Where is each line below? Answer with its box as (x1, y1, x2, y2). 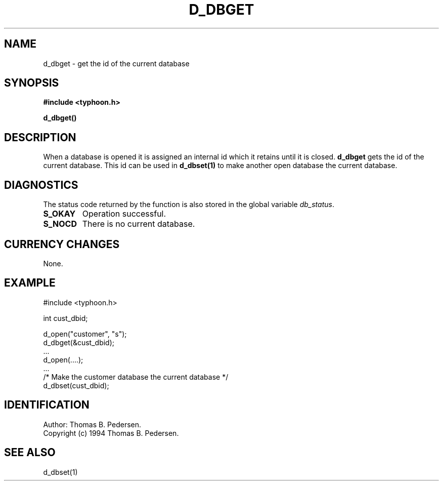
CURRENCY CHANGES (4, 237, 120, 251)
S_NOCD (43, 219, 77, 229)
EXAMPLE (4, 276, 56, 290)
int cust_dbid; (43, 313, 88, 322)
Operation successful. (82, 209, 166, 219)
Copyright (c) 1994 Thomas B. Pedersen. (43, 428, 179, 437)
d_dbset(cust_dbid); (43, 381, 109, 390)
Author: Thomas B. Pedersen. (43, 420, 142, 429)
